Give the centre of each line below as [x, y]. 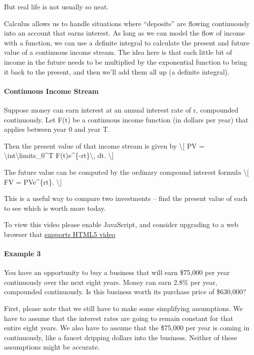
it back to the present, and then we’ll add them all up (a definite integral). [117, 71]
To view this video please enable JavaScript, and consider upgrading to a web [121, 224]
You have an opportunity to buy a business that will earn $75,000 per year [117, 272]
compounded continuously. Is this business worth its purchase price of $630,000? [125, 292]
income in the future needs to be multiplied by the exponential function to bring [126, 61]
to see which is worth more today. [55, 208]
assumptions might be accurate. [52, 347]
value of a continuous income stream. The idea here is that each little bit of [118, 52]
